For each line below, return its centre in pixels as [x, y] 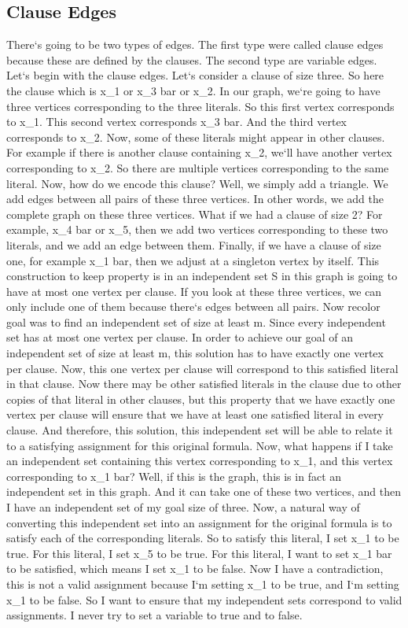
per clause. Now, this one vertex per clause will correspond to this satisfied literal [202, 368]
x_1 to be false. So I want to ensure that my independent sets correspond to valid [204, 599]
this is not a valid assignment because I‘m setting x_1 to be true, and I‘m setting [203, 584]
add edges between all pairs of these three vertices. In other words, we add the [195, 199]
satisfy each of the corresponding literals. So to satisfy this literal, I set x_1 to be [203, 538]
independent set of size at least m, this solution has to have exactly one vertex [195, 353]
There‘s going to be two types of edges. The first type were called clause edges [195, 44]
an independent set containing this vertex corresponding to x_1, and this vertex [200, 461]
